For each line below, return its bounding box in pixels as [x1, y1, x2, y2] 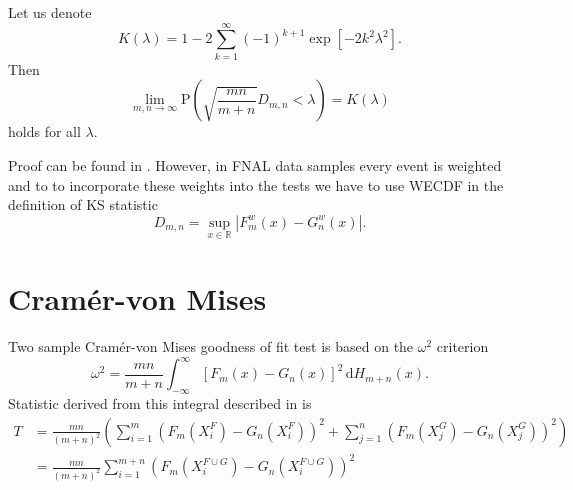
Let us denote [8, 2, 92, 22]
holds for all [8, 121, 81, 142]
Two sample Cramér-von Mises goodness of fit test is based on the [8, 336, 414, 357]
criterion [436, 336, 489, 357]
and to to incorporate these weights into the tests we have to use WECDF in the [8, 174, 504, 195]
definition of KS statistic [8, 194, 158, 215]
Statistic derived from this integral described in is [8, 392, 312, 413]
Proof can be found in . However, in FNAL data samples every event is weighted [8, 154, 502, 175]
